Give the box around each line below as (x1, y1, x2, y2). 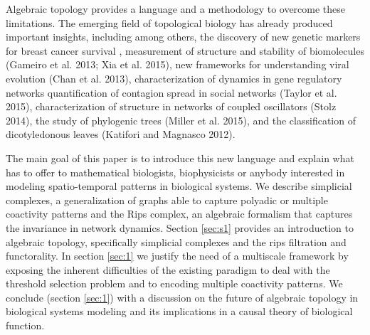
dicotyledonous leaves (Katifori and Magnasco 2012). (6, 127, 236, 142)
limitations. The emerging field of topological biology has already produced (6, 15, 333, 30)
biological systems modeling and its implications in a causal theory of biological (6, 304, 353, 319)
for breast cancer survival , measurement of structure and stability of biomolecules (6, 43, 364, 58)
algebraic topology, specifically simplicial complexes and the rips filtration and (6, 234, 347, 249)
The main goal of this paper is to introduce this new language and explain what (6, 150, 354, 165)
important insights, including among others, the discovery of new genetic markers (6, 29, 361, 44)
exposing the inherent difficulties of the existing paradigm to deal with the (6, 262, 330, 277)
